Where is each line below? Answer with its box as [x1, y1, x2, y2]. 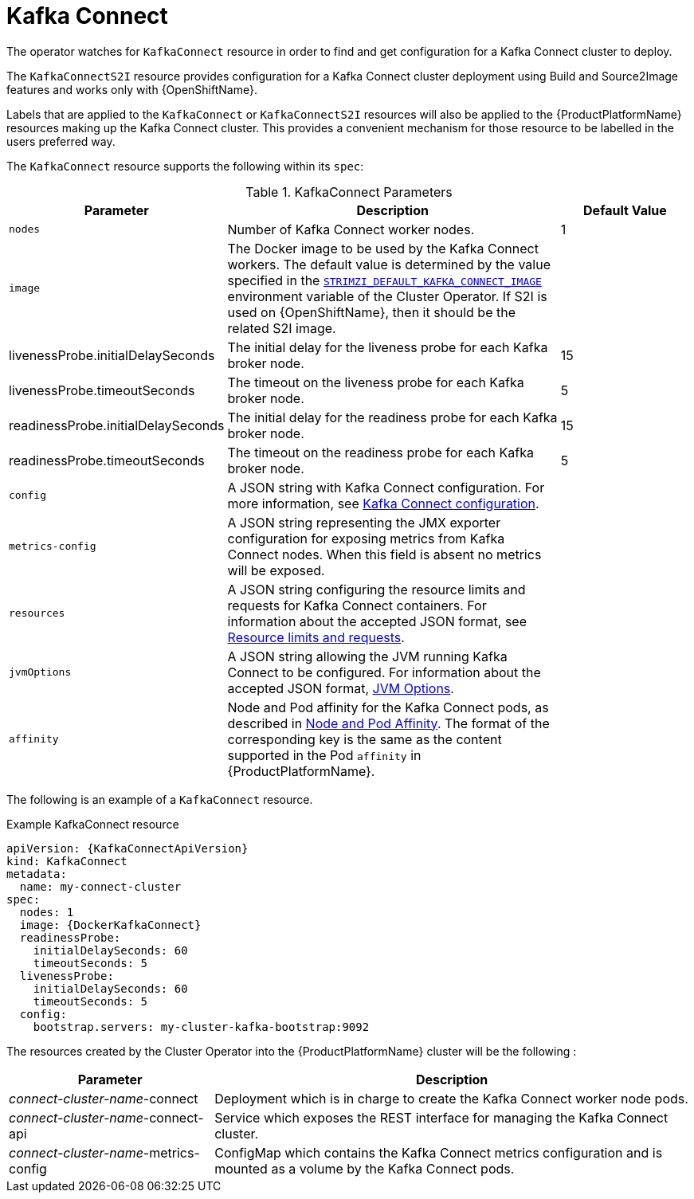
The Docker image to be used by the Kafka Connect [227, 240, 539, 257]
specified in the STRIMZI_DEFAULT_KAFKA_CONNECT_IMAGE [227, 272, 542, 288]
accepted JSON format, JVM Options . [227, 680, 454, 696]
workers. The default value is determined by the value [227, 256, 551, 272]
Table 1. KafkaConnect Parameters [245, 183, 453, 200]
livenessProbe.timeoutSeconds [9, 382, 195, 398]
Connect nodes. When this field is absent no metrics [227, 546, 542, 562]
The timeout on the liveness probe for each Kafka [227, 374, 524, 390]
